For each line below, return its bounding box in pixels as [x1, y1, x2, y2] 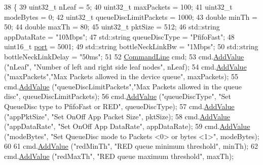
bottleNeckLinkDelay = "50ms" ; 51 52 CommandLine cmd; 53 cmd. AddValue [4, 51, 244, 61]
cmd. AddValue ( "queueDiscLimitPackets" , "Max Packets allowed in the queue [4, 81, 242, 91]
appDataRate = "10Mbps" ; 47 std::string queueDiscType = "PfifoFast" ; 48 [4, 31, 235, 42]
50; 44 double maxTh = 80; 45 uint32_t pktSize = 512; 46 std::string [4, 21, 220, 32]
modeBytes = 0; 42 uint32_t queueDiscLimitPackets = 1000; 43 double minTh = [4, 11, 257, 22]
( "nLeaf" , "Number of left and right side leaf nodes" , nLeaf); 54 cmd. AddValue [4, 61, 247, 72]
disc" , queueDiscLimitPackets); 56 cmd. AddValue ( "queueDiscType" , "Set [4, 91, 231, 102]
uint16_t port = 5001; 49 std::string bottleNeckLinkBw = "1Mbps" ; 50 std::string [4, 41, 258, 52]
